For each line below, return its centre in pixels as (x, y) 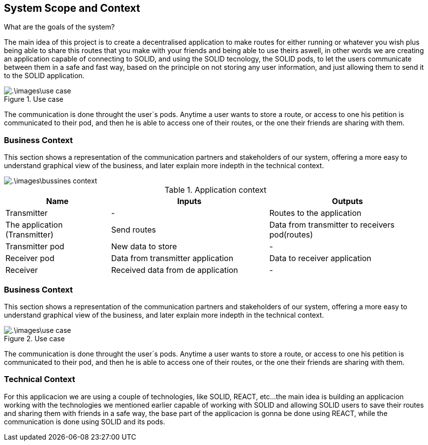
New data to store (144, 247)
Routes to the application (315, 213)
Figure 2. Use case (34, 338)
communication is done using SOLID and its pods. (85, 421)
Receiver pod (30, 258)
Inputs (189, 201)
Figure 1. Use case (34, 99)
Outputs (347, 201)
